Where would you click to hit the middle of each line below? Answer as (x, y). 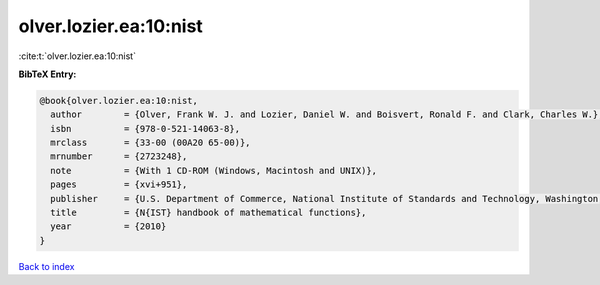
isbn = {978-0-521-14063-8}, (145, 128)
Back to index (46, 266)
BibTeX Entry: (47, 74)
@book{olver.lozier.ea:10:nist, (119, 100)
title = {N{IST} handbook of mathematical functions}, (208, 213)
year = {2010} (108, 226)
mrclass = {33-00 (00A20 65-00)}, (150, 143)
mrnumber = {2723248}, (119, 156)
